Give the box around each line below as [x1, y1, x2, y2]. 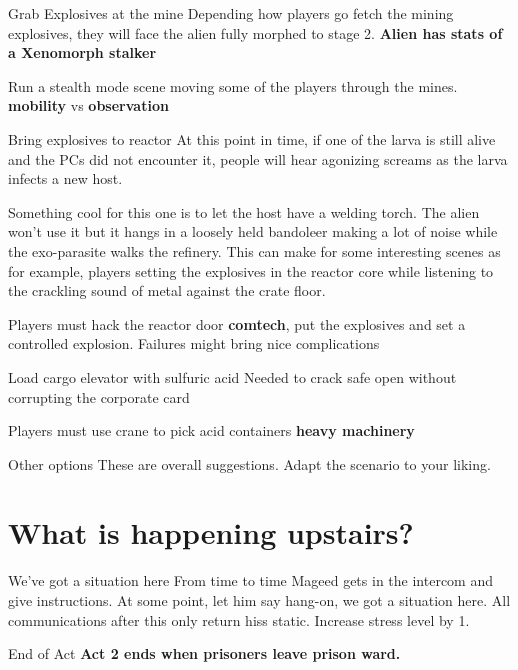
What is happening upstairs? [8, 512, 414, 553]
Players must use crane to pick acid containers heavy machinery [8, 420, 415, 441]
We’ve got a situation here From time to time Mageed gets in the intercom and [8, 570, 493, 591]
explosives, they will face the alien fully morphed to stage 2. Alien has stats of [8, 22, 503, 43]
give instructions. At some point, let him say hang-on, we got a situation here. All [8, 590, 511, 610]
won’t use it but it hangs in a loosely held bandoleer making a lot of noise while [8, 221, 498, 242]
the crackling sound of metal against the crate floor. [8, 280, 326, 301]
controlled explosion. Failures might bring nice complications [8, 333, 380, 354]
